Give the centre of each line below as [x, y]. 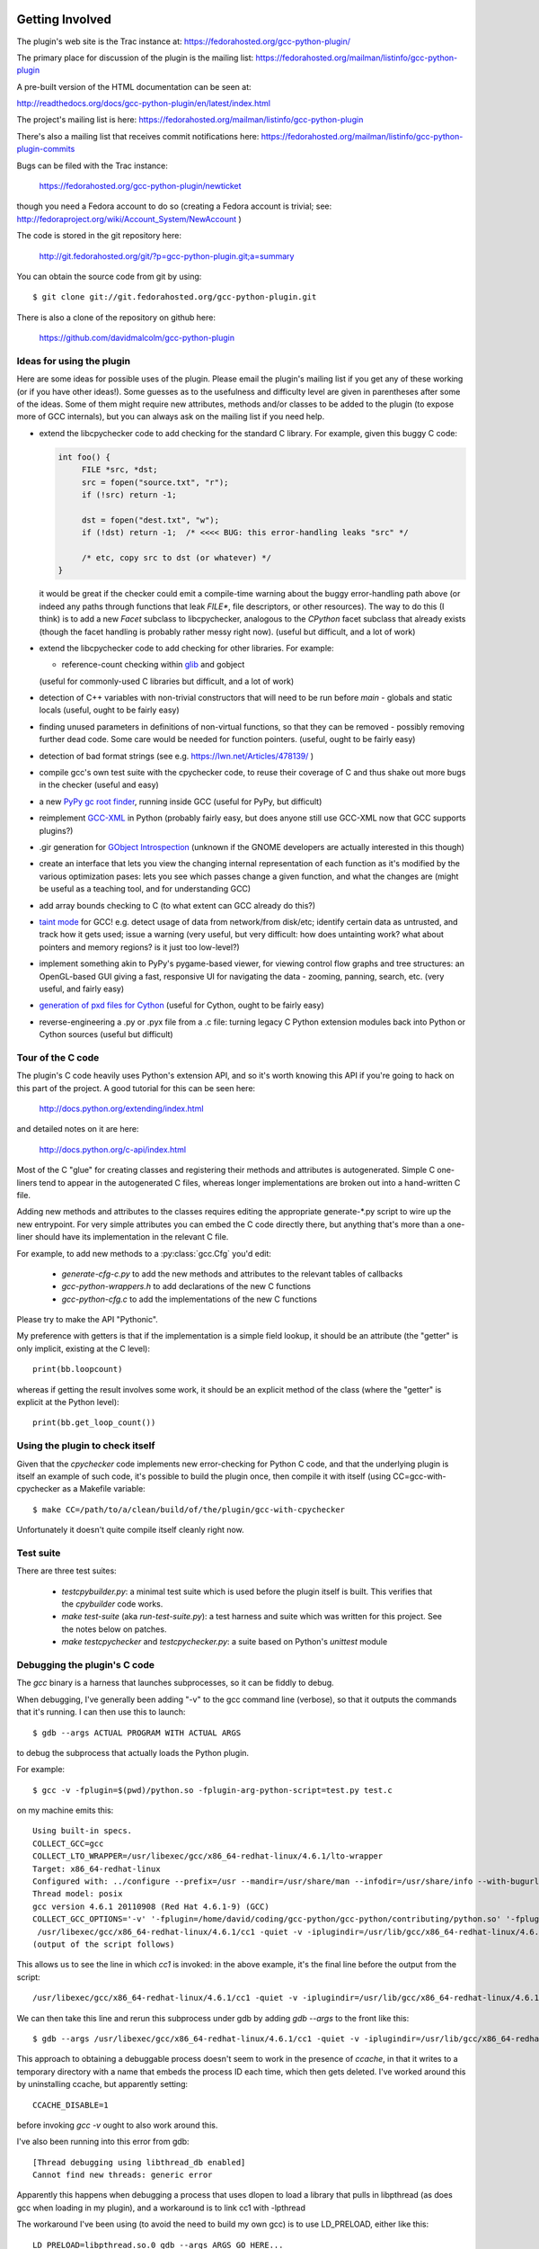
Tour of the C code [58, 1057]
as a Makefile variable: [104, 1489]
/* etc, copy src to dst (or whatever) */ [176, 557]
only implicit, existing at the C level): [83, 1349]
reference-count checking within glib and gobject [153, 665]
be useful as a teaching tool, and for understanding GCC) [145, 889]
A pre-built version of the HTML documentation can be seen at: [134, 86]
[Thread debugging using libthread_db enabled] [139, 2162]
